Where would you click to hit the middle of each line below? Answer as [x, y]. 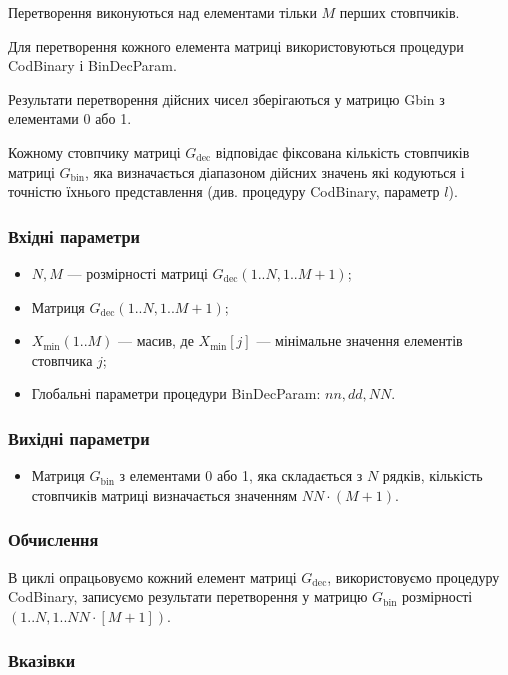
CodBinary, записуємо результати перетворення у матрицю [188, 596]
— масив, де [156, 340]
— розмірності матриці [137, 272]
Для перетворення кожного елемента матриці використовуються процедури [236, 45]
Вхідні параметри [74, 235]
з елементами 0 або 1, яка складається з [241, 475]
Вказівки [42, 660]
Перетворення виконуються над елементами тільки [162, 12]
